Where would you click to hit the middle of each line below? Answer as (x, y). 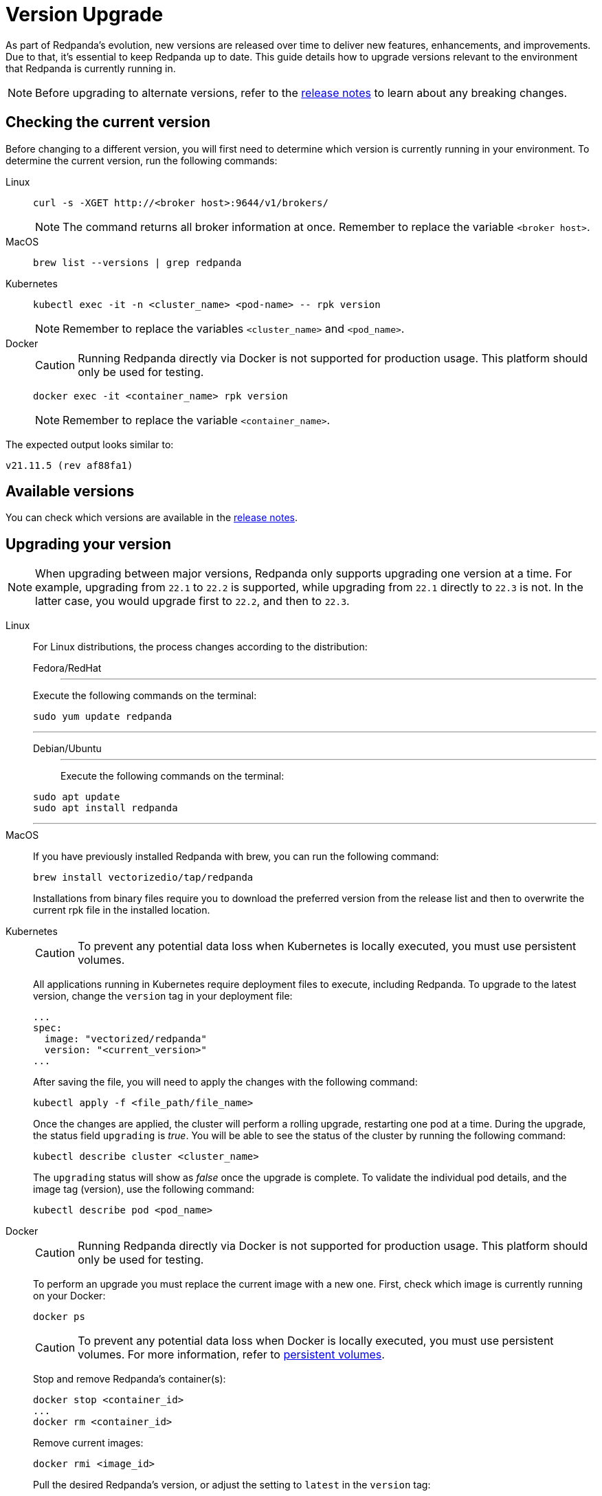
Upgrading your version (88, 544)
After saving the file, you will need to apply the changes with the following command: (225, 1082)
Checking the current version (108, 122)
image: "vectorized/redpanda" (125, 1039)
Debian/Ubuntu (67, 749)
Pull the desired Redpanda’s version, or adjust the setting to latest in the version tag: (232, 1485)
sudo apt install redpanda (105, 808)
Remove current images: (88, 1443)
